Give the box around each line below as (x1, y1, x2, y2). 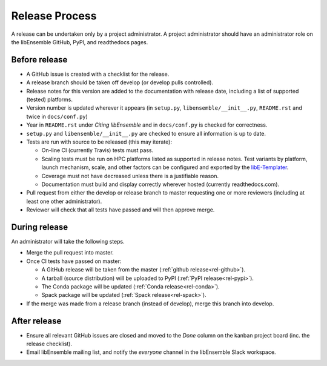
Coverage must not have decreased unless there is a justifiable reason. (41, 172, 219, 179)
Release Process (11, 9, 97, 22)
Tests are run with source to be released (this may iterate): (26, 138, 173, 145)
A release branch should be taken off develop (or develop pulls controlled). (26, 79, 214, 86)
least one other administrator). (26, 198, 102, 205)
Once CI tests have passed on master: (26, 258, 122, 265)
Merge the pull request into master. (26, 249, 114, 256)
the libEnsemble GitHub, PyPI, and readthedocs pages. (11, 38, 148, 45)
